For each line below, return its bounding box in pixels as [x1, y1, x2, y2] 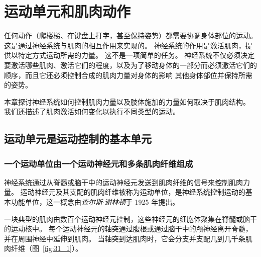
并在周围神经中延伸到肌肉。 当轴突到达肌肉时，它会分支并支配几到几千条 [4, 233, 245, 243]
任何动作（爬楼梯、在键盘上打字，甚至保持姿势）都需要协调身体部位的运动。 [4, 30, 257, 41]
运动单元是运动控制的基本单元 [4, 131, 152, 146]
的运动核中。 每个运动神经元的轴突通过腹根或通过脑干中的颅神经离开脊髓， [4, 223, 252, 234]
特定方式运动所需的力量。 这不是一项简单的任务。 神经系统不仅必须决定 [18, 50, 255, 60]
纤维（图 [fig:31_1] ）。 [11, 243, 82, 253]
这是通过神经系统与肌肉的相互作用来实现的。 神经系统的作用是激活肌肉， [4, 40, 245, 50]
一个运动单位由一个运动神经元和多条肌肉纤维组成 [4, 157, 193, 169]
